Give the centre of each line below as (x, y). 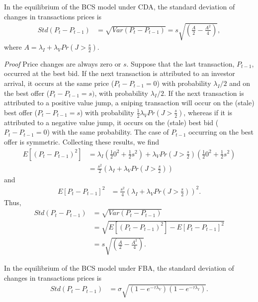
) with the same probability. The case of (108, 132)
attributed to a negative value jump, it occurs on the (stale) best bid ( (111, 122)
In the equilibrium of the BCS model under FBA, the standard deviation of (119, 268)
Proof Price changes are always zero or (63, 63)
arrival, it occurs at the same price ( (59, 83)
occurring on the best (221, 132)
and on (240, 83)
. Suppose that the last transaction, (180, 63)
